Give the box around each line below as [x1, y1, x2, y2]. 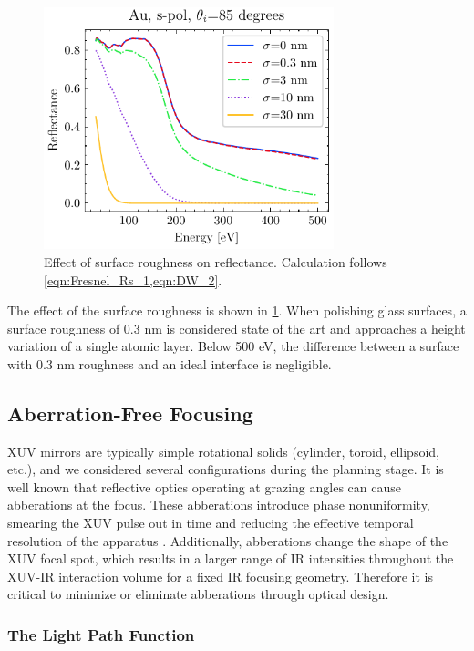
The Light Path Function [7, 623, 195, 646]
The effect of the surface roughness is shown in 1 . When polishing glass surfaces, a [7, 301, 467, 320]
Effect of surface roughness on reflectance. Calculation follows [44, 252, 387, 271]
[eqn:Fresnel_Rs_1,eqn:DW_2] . [44, 270, 222, 289]
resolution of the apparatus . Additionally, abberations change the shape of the [7, 531, 448, 550]
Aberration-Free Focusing [7, 398, 253, 427]
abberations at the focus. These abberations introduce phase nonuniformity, [7, 495, 430, 514]
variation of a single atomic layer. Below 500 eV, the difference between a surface [7, 336, 459, 356]
